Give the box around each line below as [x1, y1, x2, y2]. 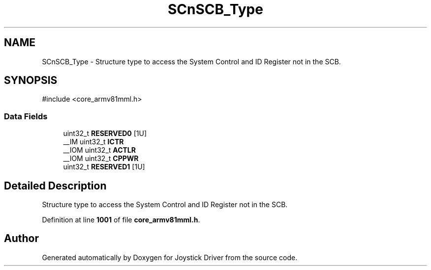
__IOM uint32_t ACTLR [63, 146, 136, 155]
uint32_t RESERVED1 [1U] [63, 162, 145, 171]
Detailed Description [4, 179, 107, 192]
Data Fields [4, 111, 48, 121]
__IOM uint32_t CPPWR [63, 154, 139, 163]
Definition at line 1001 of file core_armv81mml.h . [42, 216, 200, 224]
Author [4, 232, 39, 245]
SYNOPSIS [4, 74, 58, 87]
